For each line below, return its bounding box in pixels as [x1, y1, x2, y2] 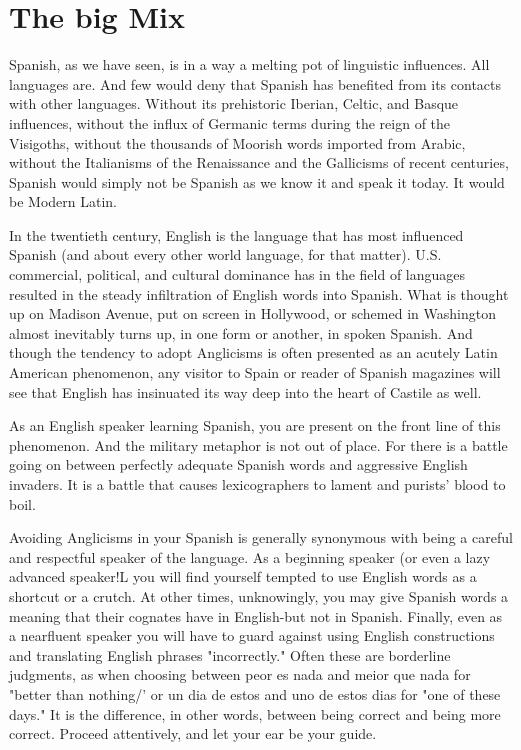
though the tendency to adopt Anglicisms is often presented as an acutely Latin [9, 342, 498, 363]
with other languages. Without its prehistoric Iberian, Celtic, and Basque [9, 93, 459, 114]
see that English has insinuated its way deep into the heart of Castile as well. [9, 381, 482, 402]
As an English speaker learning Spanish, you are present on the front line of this [9, 415, 501, 436]
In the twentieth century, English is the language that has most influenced [9, 224, 464, 245]
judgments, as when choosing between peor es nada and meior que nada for [9, 664, 471, 685]
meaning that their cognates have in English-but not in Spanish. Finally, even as [9, 605, 503, 626]
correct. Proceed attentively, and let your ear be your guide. [9, 723, 377, 744]
